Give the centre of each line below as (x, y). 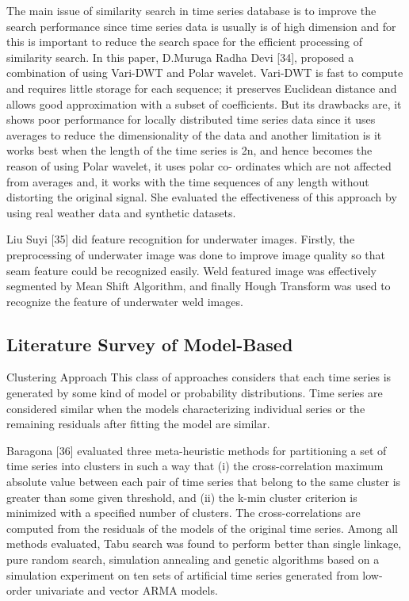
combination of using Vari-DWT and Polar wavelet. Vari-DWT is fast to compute (205, 73)
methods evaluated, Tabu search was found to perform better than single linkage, (204, 544)
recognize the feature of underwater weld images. (125, 301)
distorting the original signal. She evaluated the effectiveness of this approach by (202, 197)
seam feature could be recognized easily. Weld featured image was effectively (191, 270)
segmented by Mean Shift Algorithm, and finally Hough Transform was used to (199, 286)
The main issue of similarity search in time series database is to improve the (191, 10)
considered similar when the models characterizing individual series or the (186, 408)
